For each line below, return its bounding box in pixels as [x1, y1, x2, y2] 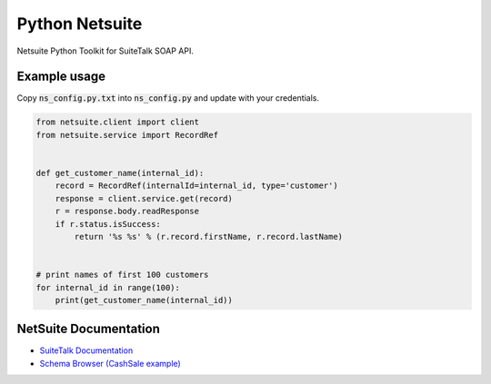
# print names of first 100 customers [35, 270, 209, 281]
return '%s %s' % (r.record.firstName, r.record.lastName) [74, 231, 344, 241]
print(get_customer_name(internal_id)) [55, 295, 234, 305]
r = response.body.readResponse [55, 206, 200, 217]
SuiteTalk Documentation [39, 345, 134, 356]
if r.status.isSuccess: [55, 219, 161, 229]
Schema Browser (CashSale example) [39, 358, 181, 369]
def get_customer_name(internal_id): [35, 168, 205, 178]
